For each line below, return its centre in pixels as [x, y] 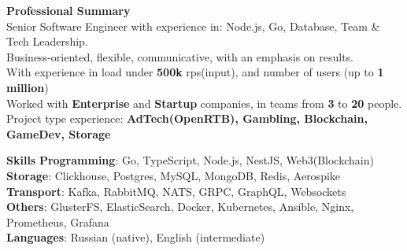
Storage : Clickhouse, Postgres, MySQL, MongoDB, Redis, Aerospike [174, 175]
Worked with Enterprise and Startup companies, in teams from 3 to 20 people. [204, 103]
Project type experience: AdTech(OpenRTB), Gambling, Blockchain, [187, 118]
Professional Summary [68, 10]
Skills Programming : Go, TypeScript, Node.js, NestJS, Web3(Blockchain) [190, 160]
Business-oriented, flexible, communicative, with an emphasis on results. [180, 56]
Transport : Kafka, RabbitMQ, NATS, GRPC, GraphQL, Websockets [176, 191]
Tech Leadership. [47, 41]
